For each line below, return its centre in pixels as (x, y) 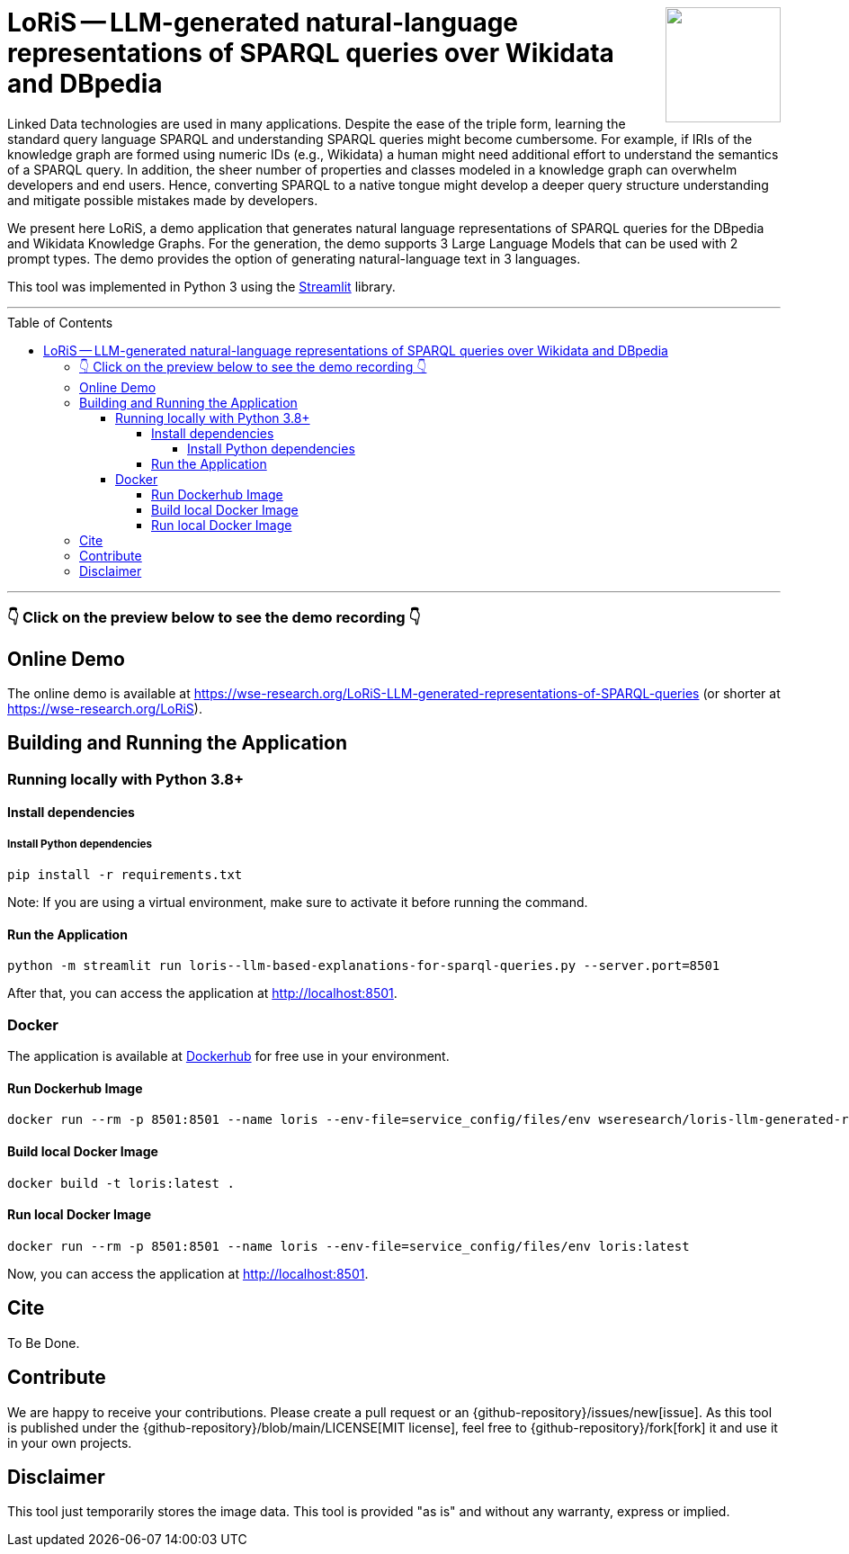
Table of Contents (60, 322)
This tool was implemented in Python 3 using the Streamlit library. (201, 286)
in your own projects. (70, 1442)
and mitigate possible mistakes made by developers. (163, 200)
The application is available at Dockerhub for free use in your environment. (228, 1056)
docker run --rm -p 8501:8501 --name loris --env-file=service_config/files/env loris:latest (349, 1246)
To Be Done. (44, 1343)
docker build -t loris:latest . (121, 1183)
